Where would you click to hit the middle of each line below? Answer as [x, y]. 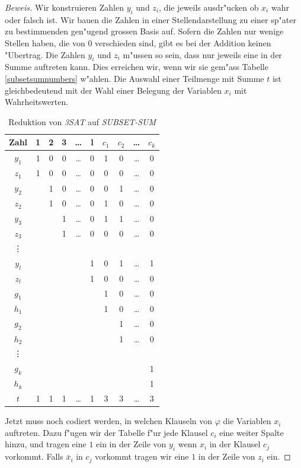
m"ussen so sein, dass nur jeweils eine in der [202, 54]
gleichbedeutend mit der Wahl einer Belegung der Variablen [113, 90]
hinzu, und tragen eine [46, 444]
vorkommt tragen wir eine [142, 456]
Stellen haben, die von [45, 42]
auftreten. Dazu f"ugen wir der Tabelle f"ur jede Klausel [106, 432]
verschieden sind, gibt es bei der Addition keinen [183, 42]
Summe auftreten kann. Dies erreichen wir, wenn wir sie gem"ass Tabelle [137, 67]
